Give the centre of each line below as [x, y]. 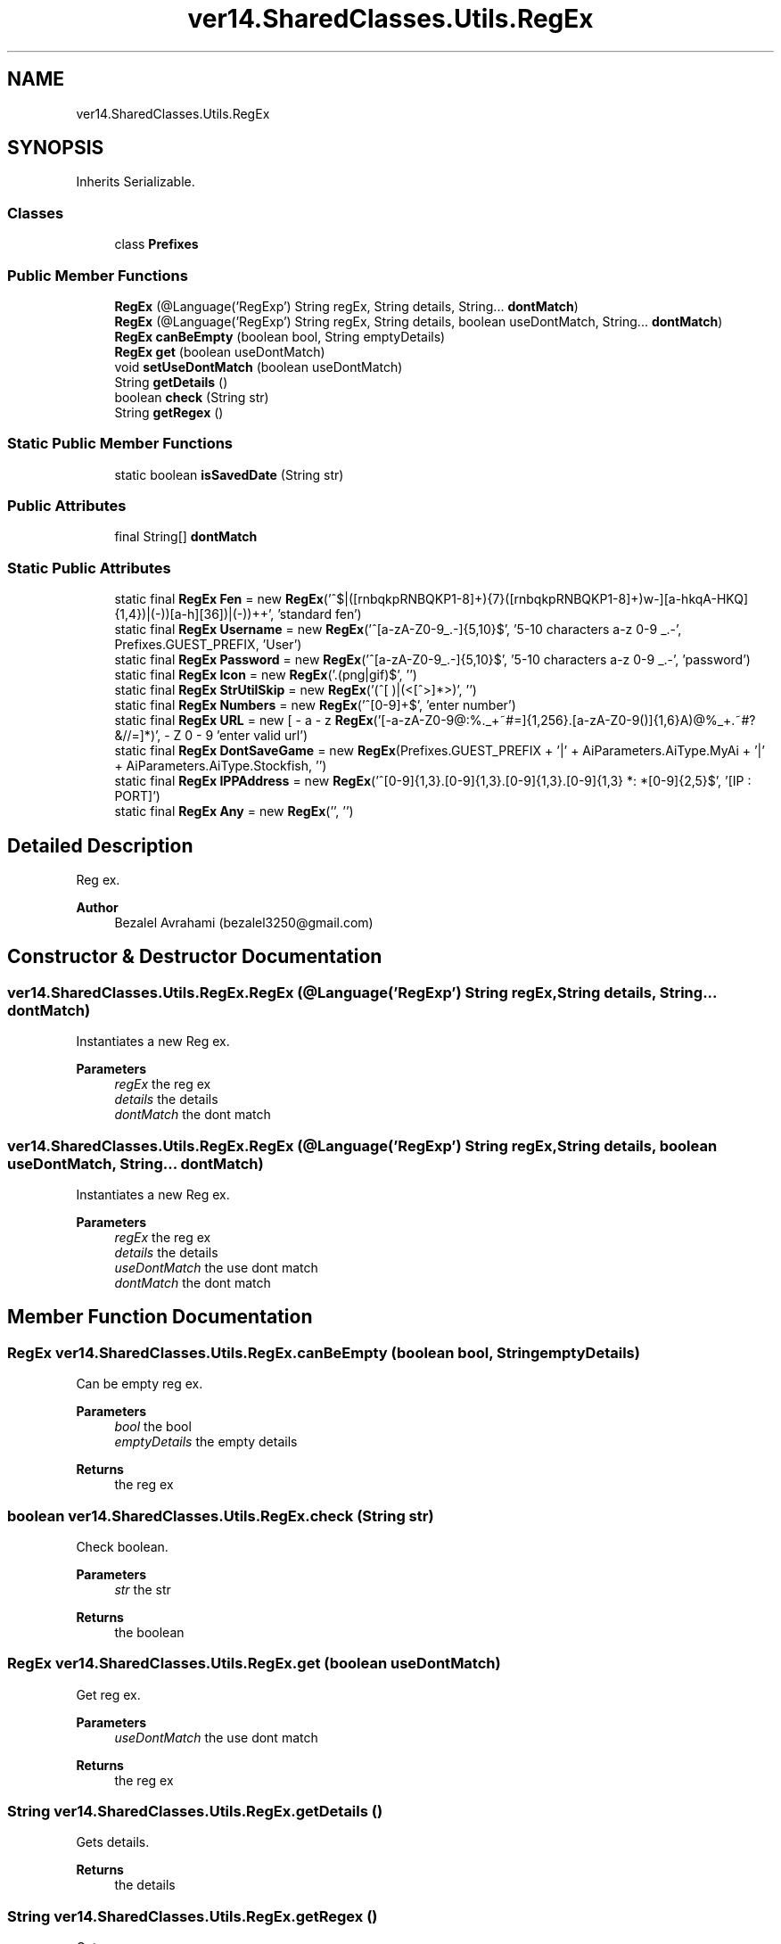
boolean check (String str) [192, 397]
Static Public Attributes [89, 568]
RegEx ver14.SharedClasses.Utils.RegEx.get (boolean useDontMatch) [254, 1664]
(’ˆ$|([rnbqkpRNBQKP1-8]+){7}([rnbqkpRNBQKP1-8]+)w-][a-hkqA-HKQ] [536, 599]
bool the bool [153, 1427]
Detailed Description [100, 845]
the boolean [149, 1632]
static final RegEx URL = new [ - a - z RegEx [244, 721]
